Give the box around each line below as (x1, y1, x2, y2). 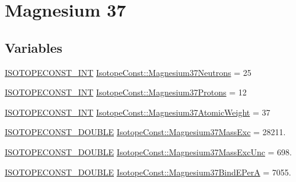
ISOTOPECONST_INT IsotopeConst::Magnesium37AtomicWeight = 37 (5, 106, 270, 118)
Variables (5, 38, 63, 56)
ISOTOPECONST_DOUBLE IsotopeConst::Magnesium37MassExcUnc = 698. (5, 145, 292, 158)
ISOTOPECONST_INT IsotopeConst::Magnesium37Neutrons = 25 (5, 66, 252, 78)
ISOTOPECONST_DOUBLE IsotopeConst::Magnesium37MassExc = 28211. (5, 126, 286, 138)
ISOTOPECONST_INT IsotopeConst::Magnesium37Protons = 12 (5, 86, 247, 98)
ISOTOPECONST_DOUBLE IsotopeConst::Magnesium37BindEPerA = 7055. (5, 165, 291, 178)
